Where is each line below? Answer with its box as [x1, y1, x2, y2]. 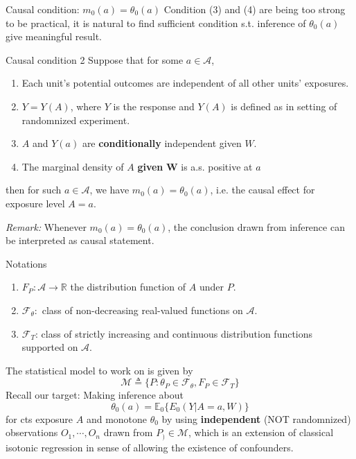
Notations [6, 256, 47, 270]
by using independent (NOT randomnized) [161, 411, 351, 426]
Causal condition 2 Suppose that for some [6, 52, 184, 67]
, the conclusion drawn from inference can [168, 219, 345, 234]
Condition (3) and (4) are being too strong [163, 2, 346, 16]
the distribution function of [70, 279, 186, 294]
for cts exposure [6, 411, 73, 426]
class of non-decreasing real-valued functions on [42, 302, 243, 317]
